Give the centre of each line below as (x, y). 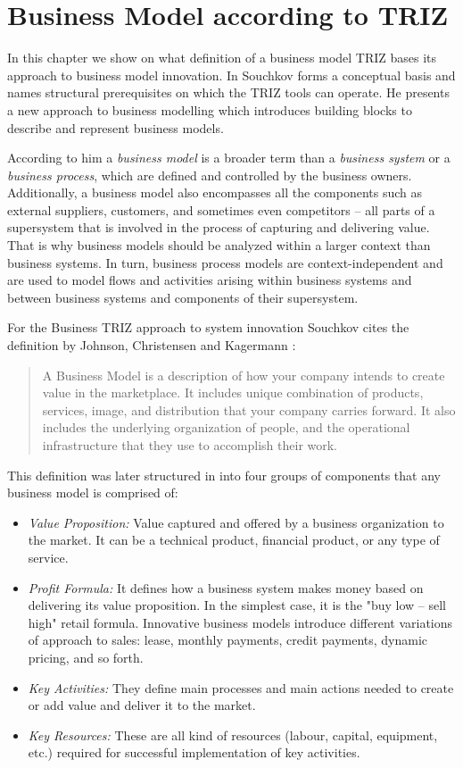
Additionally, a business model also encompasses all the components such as (215, 192)
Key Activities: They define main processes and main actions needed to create (241, 687)
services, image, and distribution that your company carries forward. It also (249, 409)
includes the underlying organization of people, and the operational (226, 427)
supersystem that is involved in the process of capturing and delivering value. (219, 227)
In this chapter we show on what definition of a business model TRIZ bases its (222, 58)
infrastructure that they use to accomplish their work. (190, 445)
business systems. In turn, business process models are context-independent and (225, 262)
